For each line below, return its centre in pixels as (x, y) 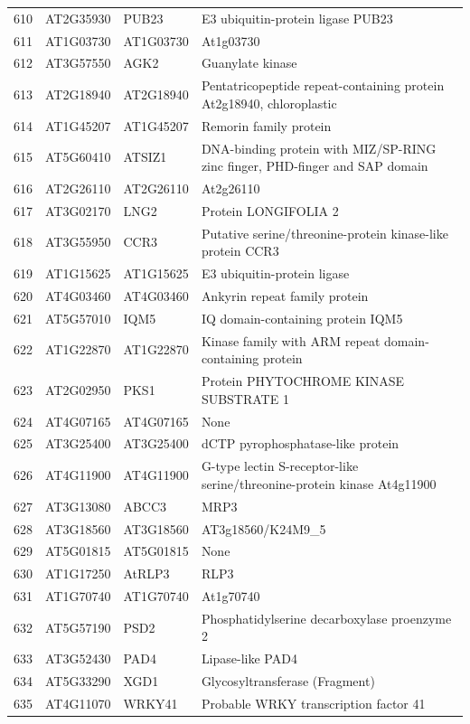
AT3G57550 (78, 63)
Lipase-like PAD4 (249, 658)
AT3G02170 (78, 210)
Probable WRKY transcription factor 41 (313, 703)
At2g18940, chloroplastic (269, 103)
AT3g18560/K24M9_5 (263, 528)
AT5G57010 (78, 318)
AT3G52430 (78, 658)
